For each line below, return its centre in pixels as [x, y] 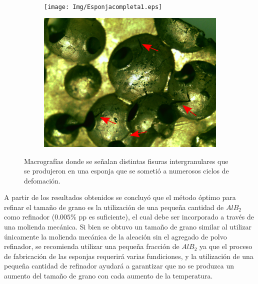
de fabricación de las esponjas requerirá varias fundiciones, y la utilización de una [129, 256]
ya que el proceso [226, 246]
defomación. [42, 180]
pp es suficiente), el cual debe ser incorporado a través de [166, 217]
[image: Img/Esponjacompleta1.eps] [103, 7]
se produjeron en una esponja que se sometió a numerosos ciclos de [126, 171]
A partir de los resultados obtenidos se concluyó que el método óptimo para [120, 197]
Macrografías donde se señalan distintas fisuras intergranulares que [126, 161]
